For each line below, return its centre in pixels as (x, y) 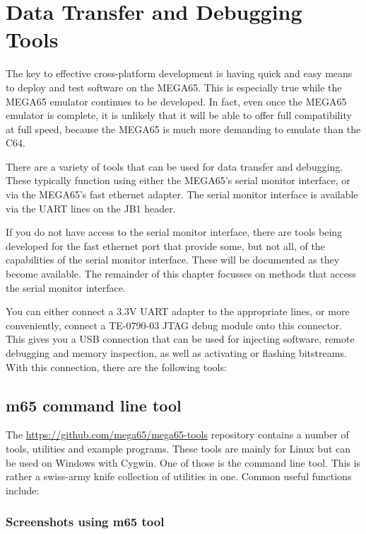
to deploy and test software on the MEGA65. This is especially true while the (174, 87)
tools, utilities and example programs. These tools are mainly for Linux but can (178, 448)
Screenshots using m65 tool (85, 522)
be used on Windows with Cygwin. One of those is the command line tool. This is (183, 462)
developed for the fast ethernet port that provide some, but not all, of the (165, 245)
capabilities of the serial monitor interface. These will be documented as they (173, 260)
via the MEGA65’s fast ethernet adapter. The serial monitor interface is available (182, 194)
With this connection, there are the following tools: (116, 367)
